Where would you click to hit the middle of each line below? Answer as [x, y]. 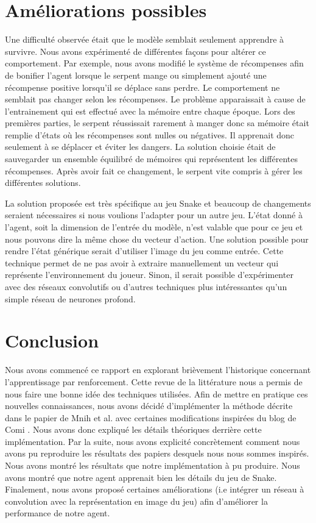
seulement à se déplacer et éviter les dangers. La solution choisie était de [140, 147]
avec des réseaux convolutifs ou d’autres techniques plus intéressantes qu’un [146, 286]
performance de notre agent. [58, 513]
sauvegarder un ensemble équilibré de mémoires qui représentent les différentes [151, 159]
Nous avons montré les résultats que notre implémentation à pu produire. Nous [153, 465]
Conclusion [52, 340]
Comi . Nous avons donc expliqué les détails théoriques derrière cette [133, 429]
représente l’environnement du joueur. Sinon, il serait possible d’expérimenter [149, 275]
